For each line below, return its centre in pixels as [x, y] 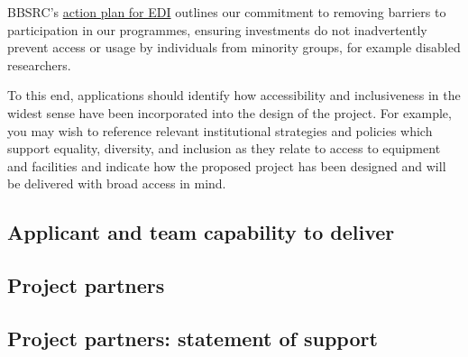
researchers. [39, 64]
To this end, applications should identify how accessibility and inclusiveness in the [234, 95]
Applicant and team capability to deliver [201, 232]
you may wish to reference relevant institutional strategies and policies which [220, 130]
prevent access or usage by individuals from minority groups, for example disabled [234, 47]
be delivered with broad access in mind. [117, 183]
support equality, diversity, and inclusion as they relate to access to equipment [224, 148]
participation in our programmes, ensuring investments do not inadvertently [217, 29]
